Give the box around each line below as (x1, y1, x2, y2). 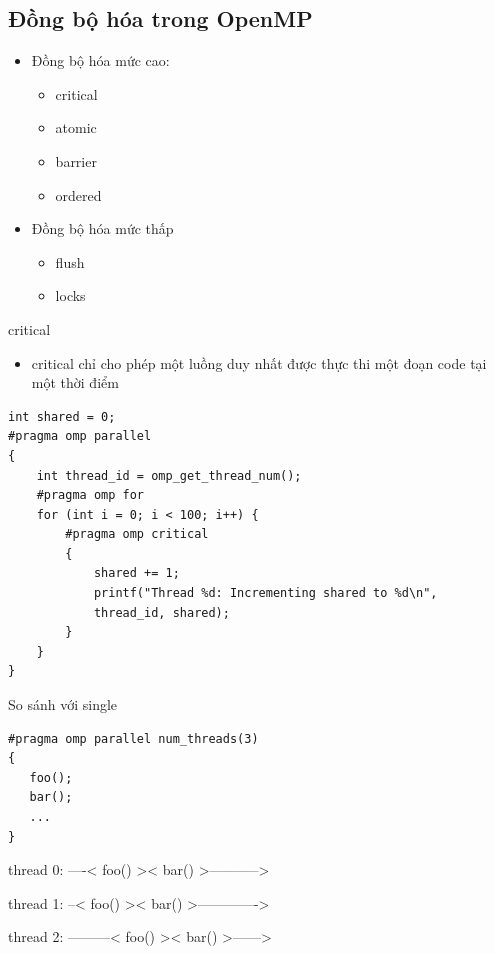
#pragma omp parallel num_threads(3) (8, 731, 259, 746)
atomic (55, 117, 97, 138)
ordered (55, 184, 102, 205)
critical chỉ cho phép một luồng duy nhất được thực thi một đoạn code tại (31, 352, 487, 373)
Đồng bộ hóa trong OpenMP (8, 3, 313, 34)
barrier (55, 150, 97, 171)
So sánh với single (8, 694, 118, 715)
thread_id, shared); (93, 605, 230, 620)
